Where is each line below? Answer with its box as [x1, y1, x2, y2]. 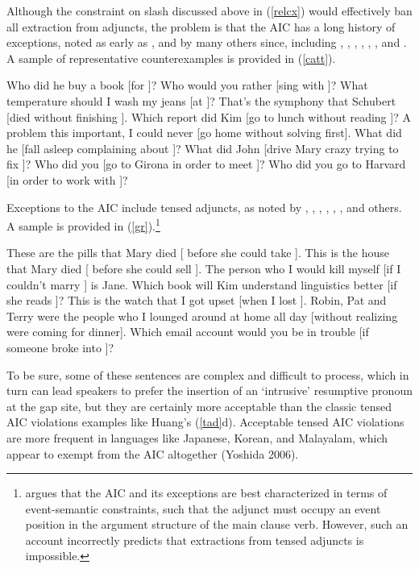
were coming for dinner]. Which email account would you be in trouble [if [6, 323, 369, 340]
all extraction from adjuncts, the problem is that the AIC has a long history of [6, 18, 396, 35]
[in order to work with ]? [6, 171, 128, 188]
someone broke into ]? [6, 338, 114, 355]
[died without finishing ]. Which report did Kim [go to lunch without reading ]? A [6, 108, 411, 125]
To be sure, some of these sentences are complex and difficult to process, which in [6, 366, 409, 383]
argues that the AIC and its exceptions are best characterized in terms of [25, 484, 388, 501]
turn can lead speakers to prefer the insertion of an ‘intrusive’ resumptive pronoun [6, 382, 413, 399]
